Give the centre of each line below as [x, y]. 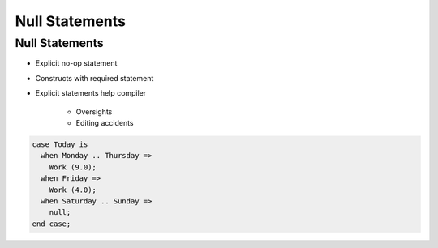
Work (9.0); [73, 167]
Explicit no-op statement [76, 63]
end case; [52, 224]
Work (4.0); [73, 190]
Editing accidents [105, 122]
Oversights [94, 111]
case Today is [60, 144]
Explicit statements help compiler [91, 93]
